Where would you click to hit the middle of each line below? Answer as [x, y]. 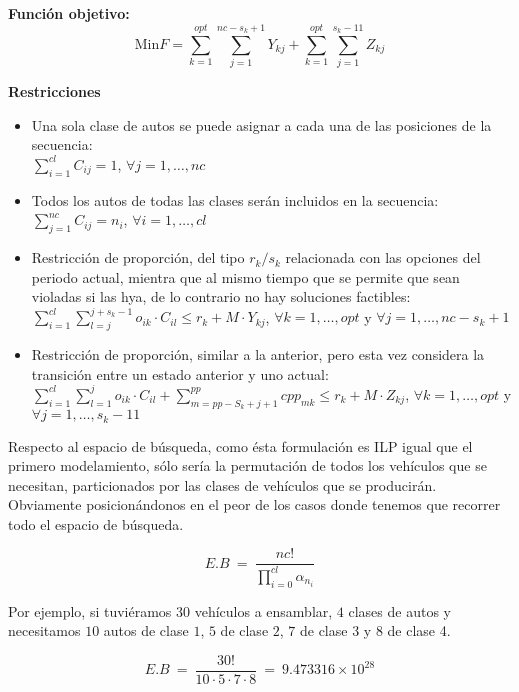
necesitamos [44, 630]
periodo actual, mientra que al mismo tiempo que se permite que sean [245, 276]
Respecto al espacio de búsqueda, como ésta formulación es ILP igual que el [240, 445]
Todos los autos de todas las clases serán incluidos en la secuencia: [235, 199]
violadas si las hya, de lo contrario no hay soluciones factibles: [221, 296]
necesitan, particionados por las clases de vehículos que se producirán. [222, 484]
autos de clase [146, 630]
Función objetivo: [69, 13]
